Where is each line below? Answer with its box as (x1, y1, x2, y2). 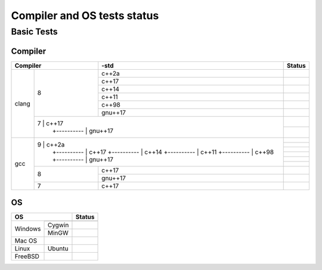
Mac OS (14, 237, 38, 245)
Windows (14, 225, 41, 233)
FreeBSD (14, 252, 40, 260)
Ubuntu (47, 244, 69, 253)
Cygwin (47, 221, 69, 229)
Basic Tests (11, 26, 58, 37)
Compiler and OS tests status (11, 9, 159, 22)
